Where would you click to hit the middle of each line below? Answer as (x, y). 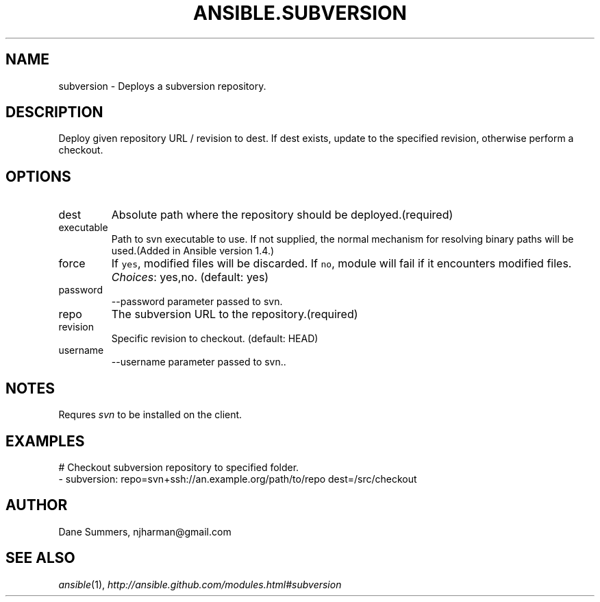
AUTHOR (37, 505)
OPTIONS (38, 176)
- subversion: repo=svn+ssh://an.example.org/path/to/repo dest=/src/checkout (238, 479)
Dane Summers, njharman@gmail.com (145, 531)
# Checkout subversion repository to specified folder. (179, 467)
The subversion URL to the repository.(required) (235, 314)
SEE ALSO (40, 558)
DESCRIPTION (54, 112)
